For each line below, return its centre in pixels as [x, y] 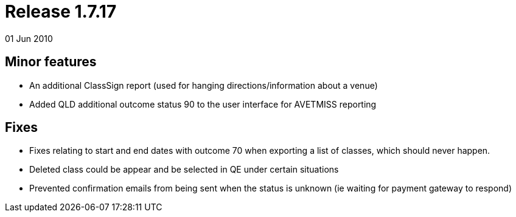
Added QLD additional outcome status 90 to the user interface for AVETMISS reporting [203, 104]
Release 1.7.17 [61, 12]
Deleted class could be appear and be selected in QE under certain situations [184, 170]
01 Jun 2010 [29, 38]
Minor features [51, 62]
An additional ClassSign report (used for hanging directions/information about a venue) [204, 85]
